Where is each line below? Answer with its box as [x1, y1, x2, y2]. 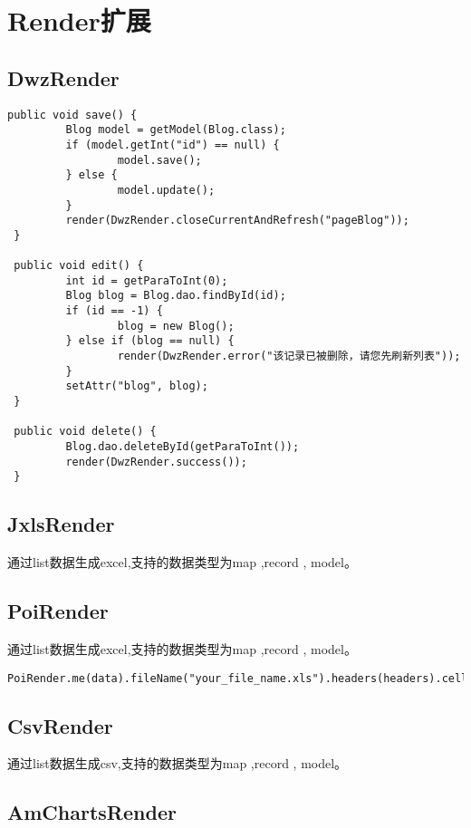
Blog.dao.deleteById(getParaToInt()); [65, 440, 300, 454]
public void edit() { [14, 259, 144, 273]
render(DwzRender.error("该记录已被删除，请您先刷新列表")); [117, 350, 461, 363]
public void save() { [7, 108, 138, 121]
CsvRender [7, 711, 113, 739]
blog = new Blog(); [117, 319, 235, 332]
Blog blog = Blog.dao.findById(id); [65, 289, 286, 303]
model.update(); [117, 183, 216, 197]
